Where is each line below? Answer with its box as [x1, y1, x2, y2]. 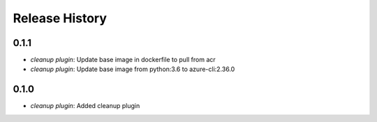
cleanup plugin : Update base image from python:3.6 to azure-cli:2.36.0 [30, 65, 235, 73]
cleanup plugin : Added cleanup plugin [30, 102, 140, 110]
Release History [13, 10, 108, 26]
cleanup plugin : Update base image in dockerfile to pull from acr [30, 56, 216, 64]
